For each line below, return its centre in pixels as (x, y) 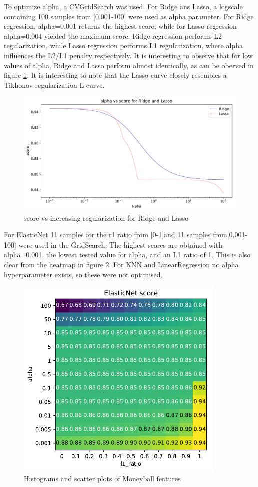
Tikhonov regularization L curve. (54, 84)
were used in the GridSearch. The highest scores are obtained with (120, 244)
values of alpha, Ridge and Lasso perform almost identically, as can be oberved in (129, 65)
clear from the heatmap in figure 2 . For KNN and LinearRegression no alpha (121, 264)
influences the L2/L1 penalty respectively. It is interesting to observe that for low (128, 55)
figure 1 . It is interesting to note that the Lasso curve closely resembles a (115, 75)
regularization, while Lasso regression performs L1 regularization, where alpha (123, 45)
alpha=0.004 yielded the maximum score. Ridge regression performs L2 (113, 35)
